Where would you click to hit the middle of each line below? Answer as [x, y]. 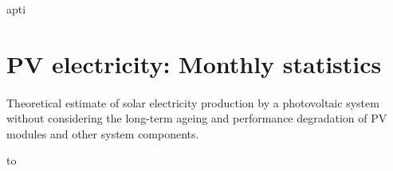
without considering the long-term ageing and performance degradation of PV [197, 118]
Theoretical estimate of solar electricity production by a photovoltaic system [193, 102]
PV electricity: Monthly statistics [194, 63]
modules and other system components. [103, 133]
